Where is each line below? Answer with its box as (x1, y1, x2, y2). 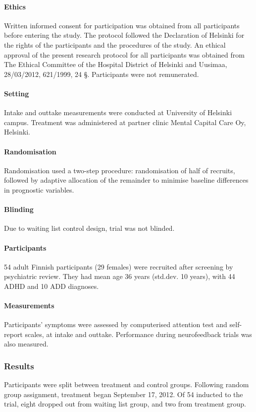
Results (4, 359, 34, 372)
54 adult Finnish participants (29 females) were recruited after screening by (4, 261, 233, 272)
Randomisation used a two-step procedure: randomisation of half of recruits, (4, 165, 235, 175)
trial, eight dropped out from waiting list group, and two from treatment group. (4, 399, 246, 409)
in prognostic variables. (4, 184, 74, 195)
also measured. (4, 339, 49, 349)
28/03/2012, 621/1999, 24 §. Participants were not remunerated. (4, 69, 199, 79)
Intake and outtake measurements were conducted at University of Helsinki (4, 107, 232, 118)
